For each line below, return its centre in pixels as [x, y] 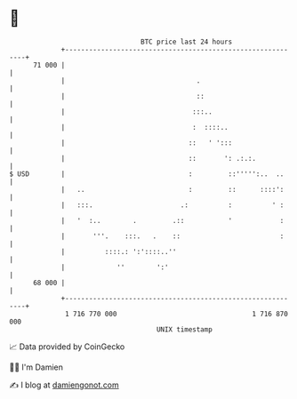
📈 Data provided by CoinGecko [67, 347]
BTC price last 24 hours [187, 42]
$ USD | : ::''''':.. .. [147, 174]
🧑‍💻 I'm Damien [36, 367]
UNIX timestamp [185, 329]
